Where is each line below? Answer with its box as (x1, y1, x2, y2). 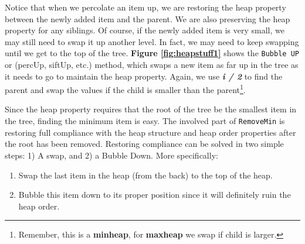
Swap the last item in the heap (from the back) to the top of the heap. (18, 169, 273, 181)
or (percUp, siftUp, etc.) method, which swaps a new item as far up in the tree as (5, 59, 299, 71)
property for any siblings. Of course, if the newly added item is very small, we (5, 24, 284, 36)
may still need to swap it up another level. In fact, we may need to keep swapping (5, 35, 299, 47)
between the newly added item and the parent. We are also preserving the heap (5, 12, 290, 25)
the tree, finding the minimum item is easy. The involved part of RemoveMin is (5, 115, 285, 127)
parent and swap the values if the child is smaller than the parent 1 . (5, 82, 246, 95)
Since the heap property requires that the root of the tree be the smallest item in (5, 103, 297, 115)
